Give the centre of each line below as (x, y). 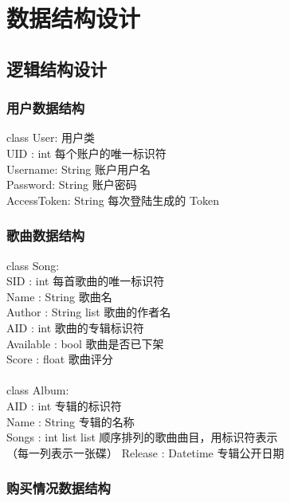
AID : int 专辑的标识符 (64, 405)
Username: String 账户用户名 (78, 169)
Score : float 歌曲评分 (60, 359)
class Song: (33, 265)
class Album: (38, 390)
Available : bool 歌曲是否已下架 (85, 343)
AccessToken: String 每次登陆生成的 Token (113, 200)
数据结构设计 (74, 18)
